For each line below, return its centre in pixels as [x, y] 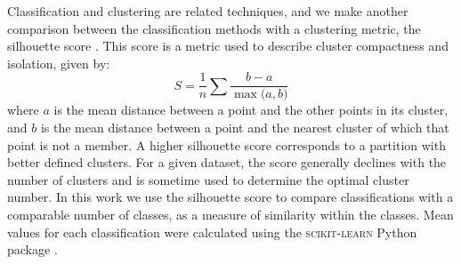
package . [32, 249]
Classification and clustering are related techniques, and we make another [208, 11]
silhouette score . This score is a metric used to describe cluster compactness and [228, 46]
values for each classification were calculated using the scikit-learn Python [212, 232]
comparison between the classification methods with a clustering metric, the [214, 28]
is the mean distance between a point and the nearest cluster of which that [245, 128]
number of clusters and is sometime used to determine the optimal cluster [208, 179]
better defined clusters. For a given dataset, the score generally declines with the [227, 162]
